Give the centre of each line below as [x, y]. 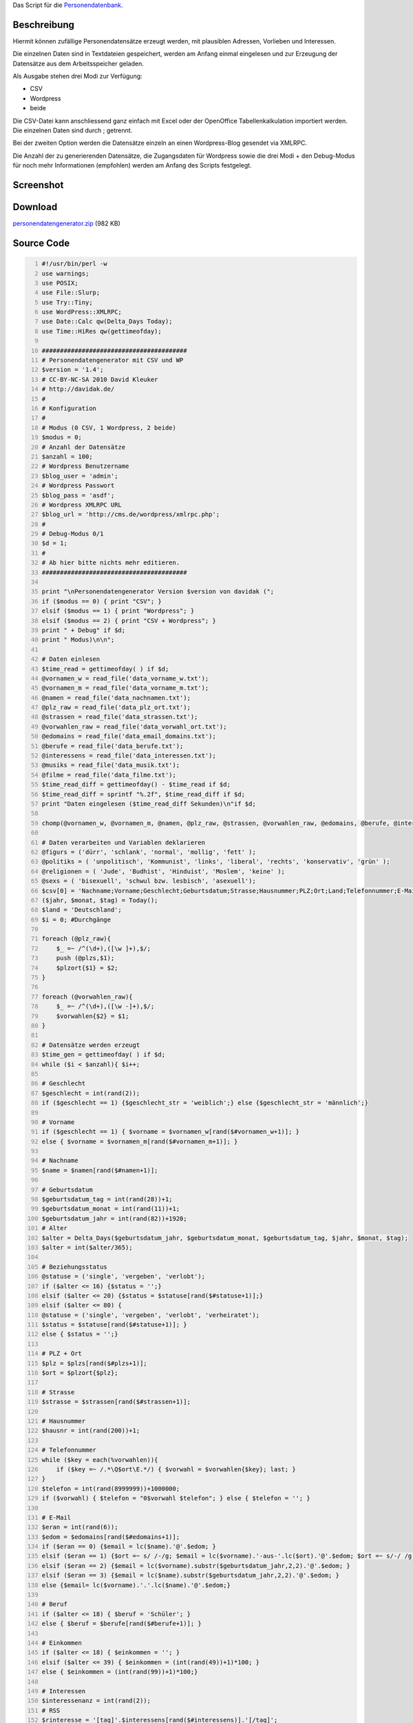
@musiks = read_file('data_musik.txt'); [111, 765]
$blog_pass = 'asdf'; [78, 495]
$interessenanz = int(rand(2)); [96, 1701]
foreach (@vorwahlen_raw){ [87, 997]
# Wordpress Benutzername [85, 466]
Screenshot [38, 185]
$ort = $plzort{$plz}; [80, 1373]
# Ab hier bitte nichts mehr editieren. [111, 563]
